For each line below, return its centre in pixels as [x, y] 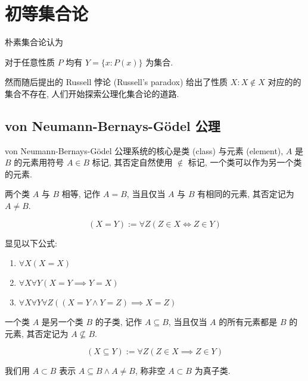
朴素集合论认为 [34, 42]
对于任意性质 [30, 62]
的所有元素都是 [248, 322]
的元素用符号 [39, 162]
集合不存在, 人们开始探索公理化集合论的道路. [92, 93]
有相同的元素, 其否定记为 [246, 194]
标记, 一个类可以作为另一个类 [245, 162]
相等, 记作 [81, 194]
